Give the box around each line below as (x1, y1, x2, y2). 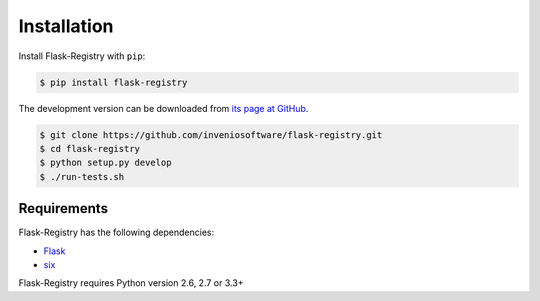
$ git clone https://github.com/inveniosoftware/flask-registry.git (39, 129, 383, 140)
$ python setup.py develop (39, 157, 172, 169)
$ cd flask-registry (39, 143, 140, 154)
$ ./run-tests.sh (39, 171, 125, 182)
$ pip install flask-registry (39, 76, 188, 88)
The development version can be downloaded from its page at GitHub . (18, 102, 309, 114)
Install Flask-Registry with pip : (18, 50, 146, 62)
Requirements (18, 200, 109, 217)
